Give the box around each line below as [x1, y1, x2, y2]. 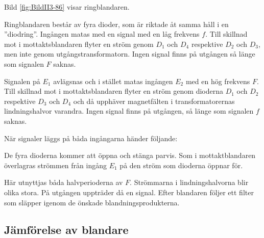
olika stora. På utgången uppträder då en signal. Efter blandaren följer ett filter [4, 187, 254, 197]
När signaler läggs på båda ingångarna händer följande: [4, 133, 178, 143]
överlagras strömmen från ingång [4, 160, 107, 170]
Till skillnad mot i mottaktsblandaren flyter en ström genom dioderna [4, 86, 223, 96]
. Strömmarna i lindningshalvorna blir [130, 177, 249, 188]
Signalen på [4, 75, 40, 86]
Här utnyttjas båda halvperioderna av [4, 177, 123, 188]
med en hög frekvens [185, 75, 250, 86]
